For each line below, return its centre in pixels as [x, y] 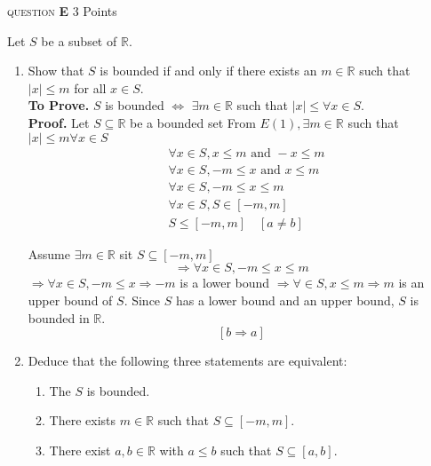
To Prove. [59, 105]
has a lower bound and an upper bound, [285, 300]
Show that [56, 71]
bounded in [59, 317]
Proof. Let [59, 122]
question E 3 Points [62, 11]
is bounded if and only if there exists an [208, 71]
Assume [49, 253]
